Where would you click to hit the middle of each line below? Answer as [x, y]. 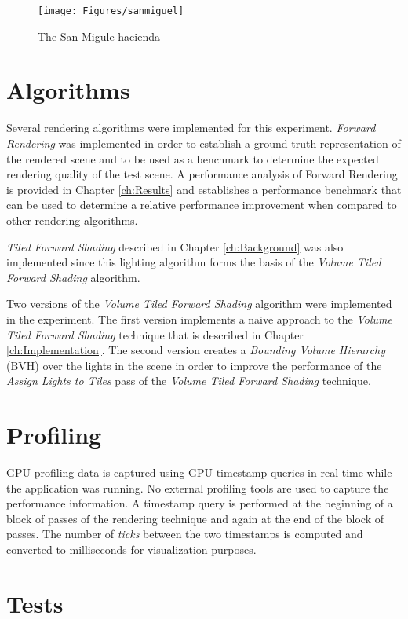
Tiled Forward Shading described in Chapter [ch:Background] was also [175, 246]
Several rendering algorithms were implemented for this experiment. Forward [191, 128]
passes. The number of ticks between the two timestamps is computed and [185, 534]
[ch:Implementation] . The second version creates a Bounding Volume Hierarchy [196, 350]
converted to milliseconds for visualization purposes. [131, 549]
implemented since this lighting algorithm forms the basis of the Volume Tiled [194, 262]
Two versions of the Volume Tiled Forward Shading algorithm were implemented [199, 304]
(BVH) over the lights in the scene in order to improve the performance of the [194, 365]
